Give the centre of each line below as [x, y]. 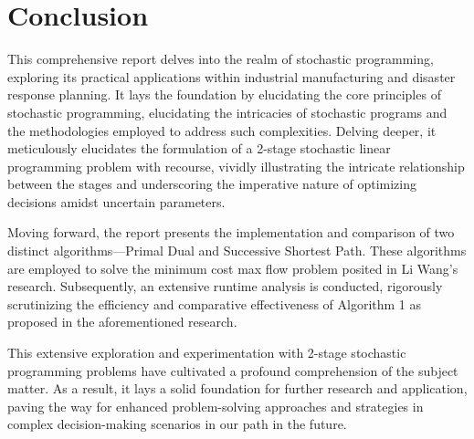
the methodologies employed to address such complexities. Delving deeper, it [222, 130]
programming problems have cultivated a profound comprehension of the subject [233, 370]
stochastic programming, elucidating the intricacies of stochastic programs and [227, 112]
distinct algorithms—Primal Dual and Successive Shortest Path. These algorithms [237, 251]
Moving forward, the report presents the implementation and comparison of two [231, 232]
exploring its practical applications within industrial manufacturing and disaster [232, 76]
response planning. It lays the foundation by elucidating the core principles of [224, 94]
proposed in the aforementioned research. [122, 322]
